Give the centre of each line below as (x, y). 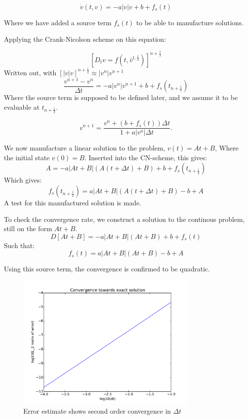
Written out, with (30, 72)
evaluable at (22, 107)
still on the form (28, 228)
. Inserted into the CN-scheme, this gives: (146, 157)
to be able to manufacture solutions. (190, 22)
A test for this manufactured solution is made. (73, 202)
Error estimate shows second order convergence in (97, 411)
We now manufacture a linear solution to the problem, (85, 148)
